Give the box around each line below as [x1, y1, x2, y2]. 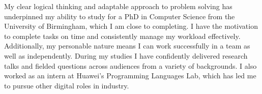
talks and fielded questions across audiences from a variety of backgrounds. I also [4, 60, 257, 71]
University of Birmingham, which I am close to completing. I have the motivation [4, 21, 258, 31]
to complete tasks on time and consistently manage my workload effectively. [4, 30, 241, 41]
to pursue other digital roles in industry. [4, 80, 129, 90]
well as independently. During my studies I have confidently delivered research [4, 50, 248, 61]
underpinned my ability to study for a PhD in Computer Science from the [4, 11, 235, 21]
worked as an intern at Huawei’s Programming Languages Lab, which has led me [4, 70, 256, 81]
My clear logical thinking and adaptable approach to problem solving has [4, 1, 232, 11]
